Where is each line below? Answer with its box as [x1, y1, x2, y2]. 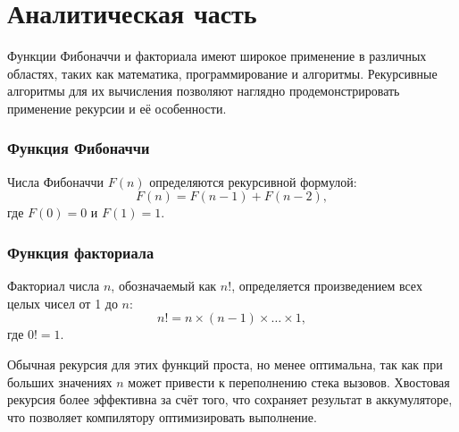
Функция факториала [7, 241, 154, 263]
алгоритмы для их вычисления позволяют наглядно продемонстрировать [7, 81, 400, 100]
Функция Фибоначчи [7, 137, 150, 159]
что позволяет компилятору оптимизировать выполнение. [7, 407, 317, 426]
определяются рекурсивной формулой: [149, 172, 357, 191]
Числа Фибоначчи [7, 172, 104, 191]
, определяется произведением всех [231, 276, 422, 295]
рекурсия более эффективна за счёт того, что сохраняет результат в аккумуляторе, [7, 390, 453, 409]
